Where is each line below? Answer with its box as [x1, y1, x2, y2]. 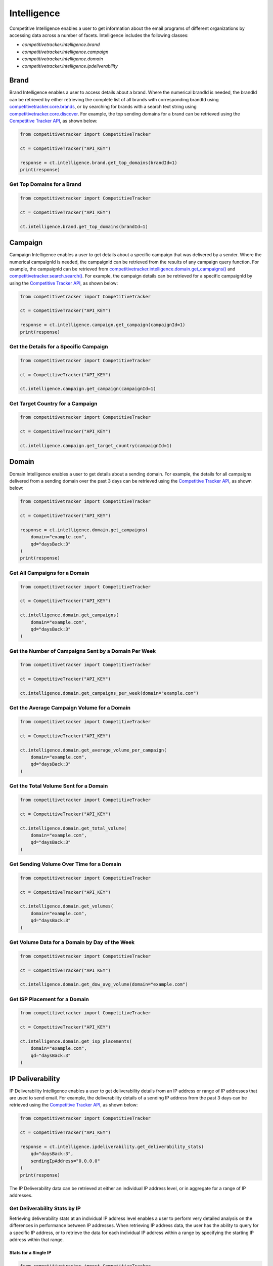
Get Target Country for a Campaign [9, 400, 98, 407]
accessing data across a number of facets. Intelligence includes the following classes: [9, 32, 189, 38]
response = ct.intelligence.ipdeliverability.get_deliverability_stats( [20, 1144, 204, 1150]
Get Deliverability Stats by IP [9, 1205, 81, 1212]
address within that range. [9, 1237, 64, 1243]
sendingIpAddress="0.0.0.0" [30, 1158, 101, 1164]
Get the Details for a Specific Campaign [9, 343, 108, 350]
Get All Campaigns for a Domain [9, 569, 89, 576]
